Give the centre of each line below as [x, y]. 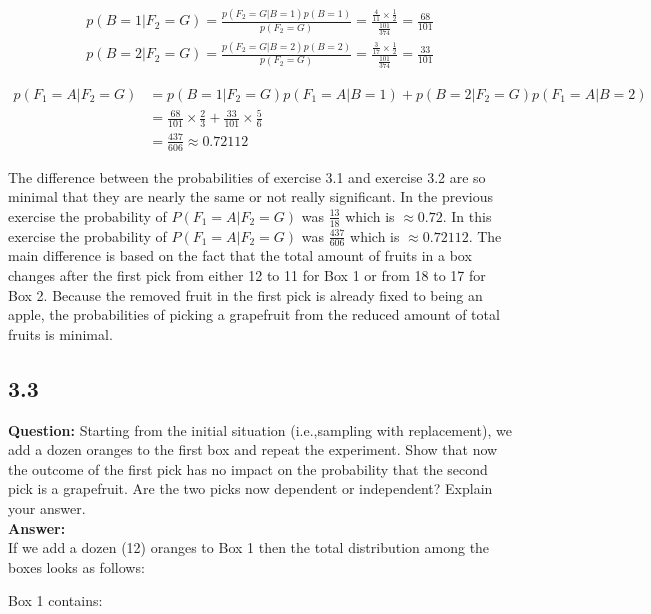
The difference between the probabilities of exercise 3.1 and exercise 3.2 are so [247, 176]
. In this [467, 215]
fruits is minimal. [60, 333]
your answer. [47, 507]
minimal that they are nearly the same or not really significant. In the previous [250, 196]
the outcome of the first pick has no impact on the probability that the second [248, 468]
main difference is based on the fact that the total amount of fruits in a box [240, 255]
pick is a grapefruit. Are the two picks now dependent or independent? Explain [250, 488]
